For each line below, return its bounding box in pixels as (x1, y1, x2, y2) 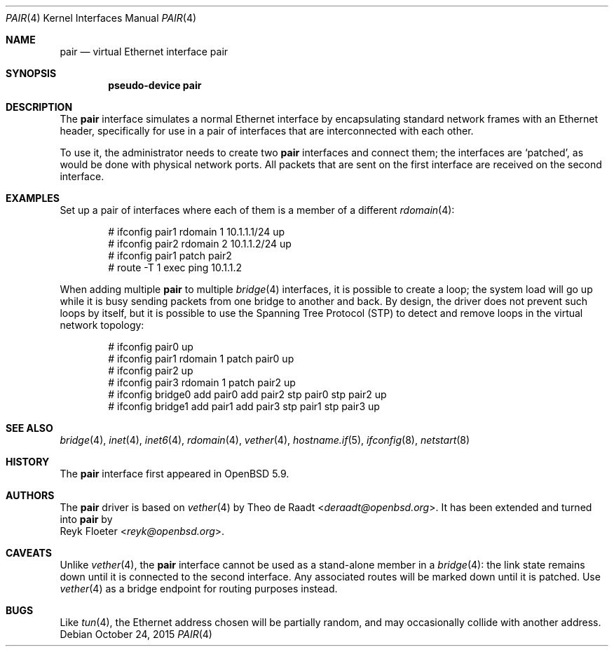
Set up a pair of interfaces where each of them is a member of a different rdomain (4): (60, 204, 455, 216)
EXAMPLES (6, 192, 60, 204)
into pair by (60, 513, 113, 525)
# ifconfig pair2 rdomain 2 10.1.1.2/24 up (108, 238, 292, 250)
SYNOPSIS (6, 67, 57, 79)
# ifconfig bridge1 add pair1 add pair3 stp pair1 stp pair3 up (108, 400, 380, 412)
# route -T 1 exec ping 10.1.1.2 (108, 262, 243, 273)
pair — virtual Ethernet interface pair (60, 46, 228, 57)
